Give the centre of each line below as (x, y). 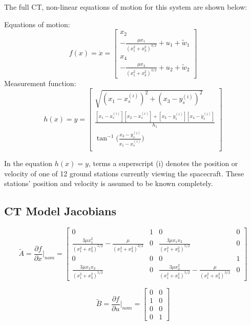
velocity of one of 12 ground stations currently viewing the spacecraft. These (124, 173)
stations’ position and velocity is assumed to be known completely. (109, 183)
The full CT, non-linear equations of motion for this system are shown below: (126, 7)
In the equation (28, 163)
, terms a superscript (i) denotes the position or (163, 163)
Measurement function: (40, 83)
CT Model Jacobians (60, 211)
